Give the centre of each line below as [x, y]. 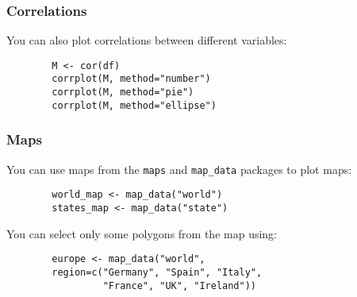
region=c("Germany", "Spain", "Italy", [157, 272]
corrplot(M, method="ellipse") [134, 105]
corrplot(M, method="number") [131, 79]
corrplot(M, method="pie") [123, 93]
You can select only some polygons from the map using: [142, 233]
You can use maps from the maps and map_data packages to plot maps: [179, 169]
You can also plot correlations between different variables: [147, 40]
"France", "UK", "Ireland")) [179, 285]
